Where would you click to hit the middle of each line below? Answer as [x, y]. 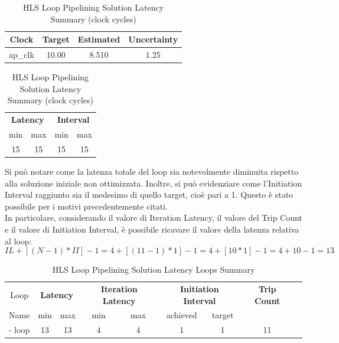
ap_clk [22, 55]
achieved [182, 315]
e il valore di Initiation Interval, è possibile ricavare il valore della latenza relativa [152, 229]
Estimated [99, 39]
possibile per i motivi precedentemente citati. [86, 206]
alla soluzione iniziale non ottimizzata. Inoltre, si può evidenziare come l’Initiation [154, 183]
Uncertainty [153, 39]
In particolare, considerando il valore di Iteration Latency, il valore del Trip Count [154, 218]
